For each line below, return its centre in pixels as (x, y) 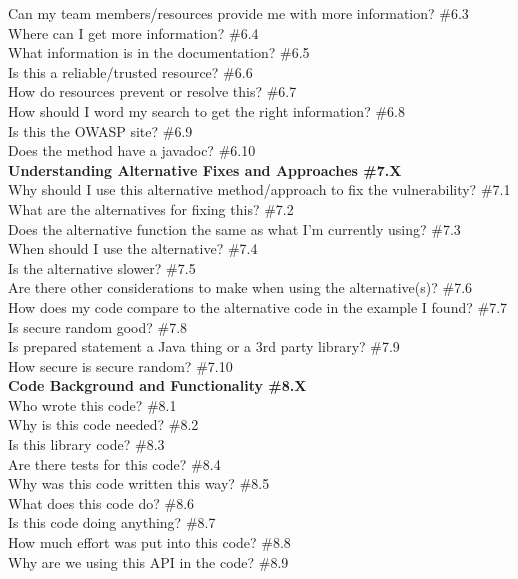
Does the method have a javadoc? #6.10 (132, 150)
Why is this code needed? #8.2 (103, 424)
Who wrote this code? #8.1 (92, 404)
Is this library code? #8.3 (86, 444)
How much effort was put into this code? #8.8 (149, 542)
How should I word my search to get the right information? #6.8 (206, 110)
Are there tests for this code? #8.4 (114, 463)
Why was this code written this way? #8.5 (139, 483)
